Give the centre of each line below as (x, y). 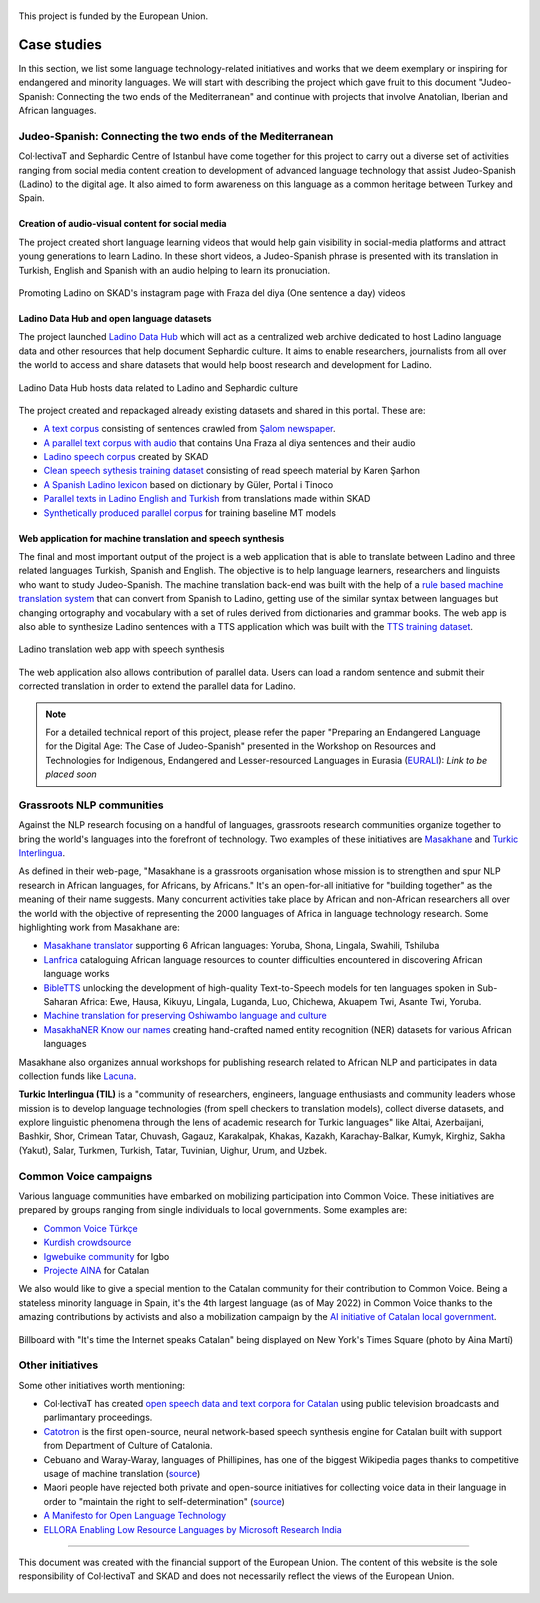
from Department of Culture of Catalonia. (128, 1446)
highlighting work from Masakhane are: (99, 927)
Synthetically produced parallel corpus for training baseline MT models (190, 512)
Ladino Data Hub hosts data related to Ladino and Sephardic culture (158, 387)
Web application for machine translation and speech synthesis (151, 538)
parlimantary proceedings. (98, 1417)
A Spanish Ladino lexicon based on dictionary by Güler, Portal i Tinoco (188, 484)
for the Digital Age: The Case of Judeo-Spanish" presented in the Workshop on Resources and (241, 746)
